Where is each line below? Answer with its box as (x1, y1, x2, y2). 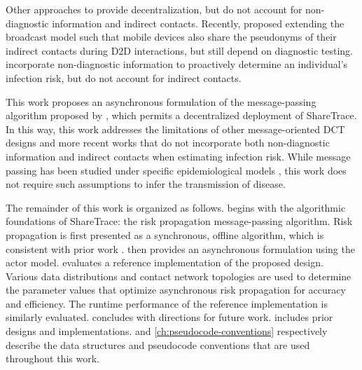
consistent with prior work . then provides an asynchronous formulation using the (6, 241, 355, 256)
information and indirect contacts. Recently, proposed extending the (52, 15, 344, 30)
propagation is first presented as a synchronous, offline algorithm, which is (6, 227, 324, 242)
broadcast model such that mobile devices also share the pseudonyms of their (6, 29, 337, 44)
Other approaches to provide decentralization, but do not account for (6, 2, 302, 16)
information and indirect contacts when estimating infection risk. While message (6, 149, 351, 163)
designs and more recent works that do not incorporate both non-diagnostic (6, 135, 330, 150)
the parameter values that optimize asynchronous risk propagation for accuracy (6, 282, 346, 297)
